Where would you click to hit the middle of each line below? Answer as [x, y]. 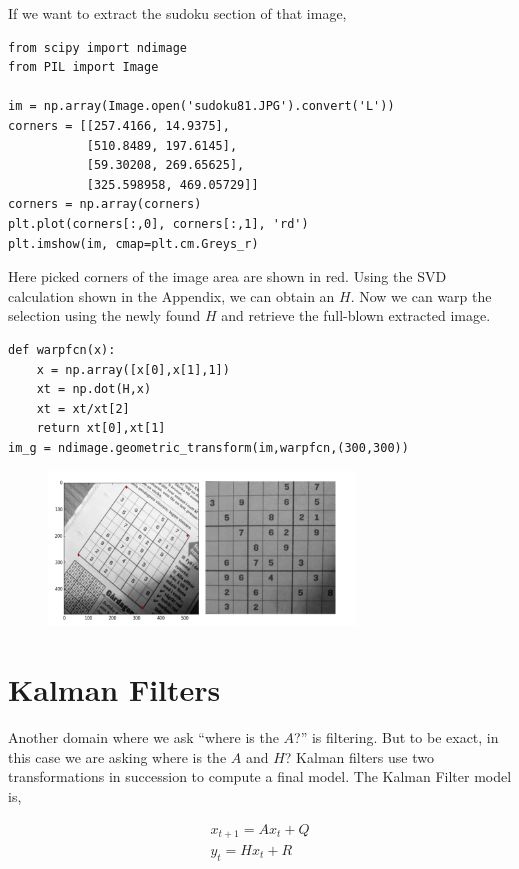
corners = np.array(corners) [105, 204]
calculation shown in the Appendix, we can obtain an [171, 295]
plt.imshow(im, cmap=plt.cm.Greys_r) [133, 243]
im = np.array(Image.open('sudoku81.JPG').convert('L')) [201, 106]
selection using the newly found [104, 315]
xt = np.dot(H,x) [94, 389]
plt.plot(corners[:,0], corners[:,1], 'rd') [158, 223]
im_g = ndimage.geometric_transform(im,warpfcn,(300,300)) [208, 447]
